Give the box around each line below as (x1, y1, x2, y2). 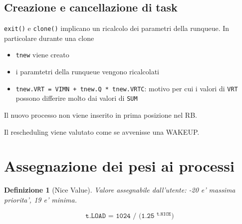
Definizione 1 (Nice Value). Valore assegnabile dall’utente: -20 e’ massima (4, 185, 236, 195)
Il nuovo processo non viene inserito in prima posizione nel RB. (4, 110, 197, 120)
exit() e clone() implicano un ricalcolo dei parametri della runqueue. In (4, 23, 230, 33)
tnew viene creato (15, 49, 69, 60)
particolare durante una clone (4, 32, 94, 43)
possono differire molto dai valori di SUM (15, 93, 138, 103)
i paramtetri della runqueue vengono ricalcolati (15, 66, 159, 77)
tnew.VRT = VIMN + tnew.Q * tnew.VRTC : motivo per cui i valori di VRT (15, 83, 238, 93)
